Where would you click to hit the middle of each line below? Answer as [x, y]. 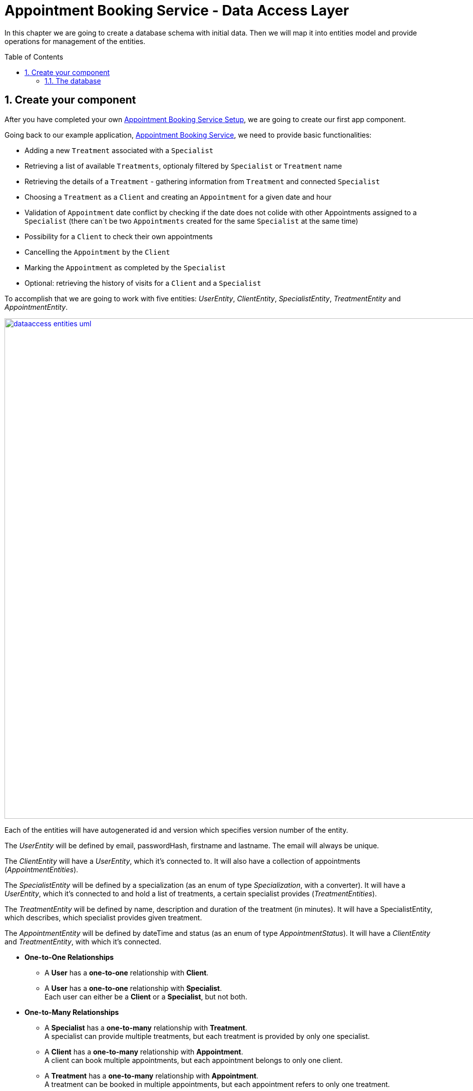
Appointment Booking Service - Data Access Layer [177, 11]
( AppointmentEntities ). [42, 869]
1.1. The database [73, 81]
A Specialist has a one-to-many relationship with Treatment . [146, 1027]
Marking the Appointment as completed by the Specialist [125, 267]
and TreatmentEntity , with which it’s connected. [83, 941]
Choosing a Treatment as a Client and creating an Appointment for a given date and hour [178, 197]
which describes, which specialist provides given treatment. [103, 917]
